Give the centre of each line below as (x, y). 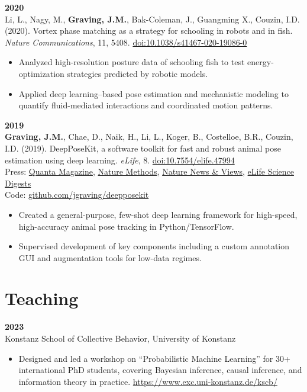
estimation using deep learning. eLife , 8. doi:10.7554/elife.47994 (120, 160)
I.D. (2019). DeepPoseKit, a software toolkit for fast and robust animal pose (143, 148)
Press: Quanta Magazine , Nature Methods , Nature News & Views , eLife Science (149, 171)
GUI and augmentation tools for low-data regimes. (110, 257)
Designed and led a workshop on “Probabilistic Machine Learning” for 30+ (154, 358)
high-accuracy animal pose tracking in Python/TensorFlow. (126, 226)
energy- (261, 62)
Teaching (42, 298)
